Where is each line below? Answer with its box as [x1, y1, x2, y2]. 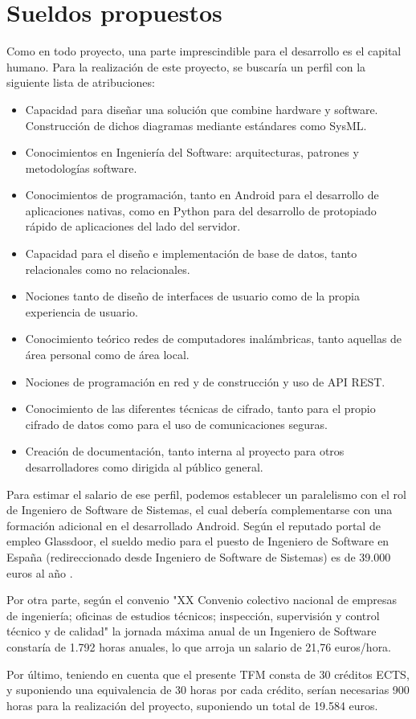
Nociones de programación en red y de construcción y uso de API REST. [25, 373, 385, 390]
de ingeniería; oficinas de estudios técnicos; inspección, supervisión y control [6, 607, 380, 623]
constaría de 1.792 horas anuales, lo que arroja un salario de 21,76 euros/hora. [6, 638, 392, 655]
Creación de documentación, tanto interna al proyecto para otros [25, 443, 345, 460]
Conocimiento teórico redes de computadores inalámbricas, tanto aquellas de [25, 330, 402, 347]
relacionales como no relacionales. [25, 260, 190, 277]
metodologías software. [25, 159, 137, 176]
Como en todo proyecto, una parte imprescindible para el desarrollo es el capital [6, 43, 402, 59]
